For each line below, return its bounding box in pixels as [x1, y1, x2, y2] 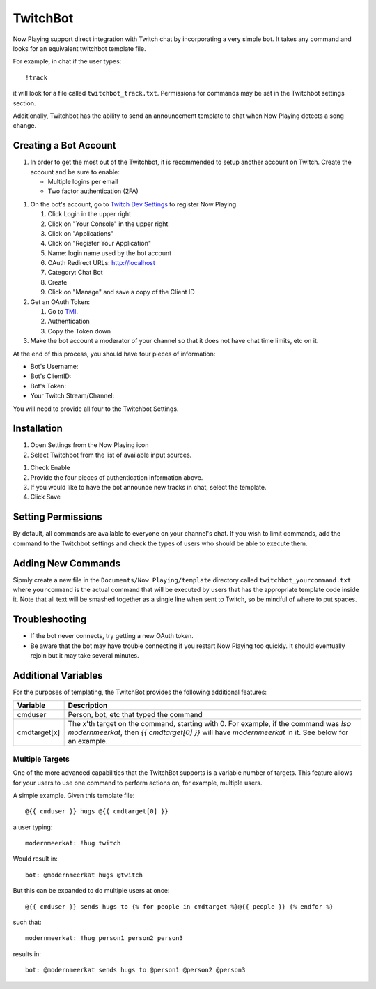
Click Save [30, 492, 61, 501]
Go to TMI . [47, 308, 79, 316]
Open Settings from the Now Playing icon [30, 441, 149, 449]
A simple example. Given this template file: [13, 791, 135, 799]
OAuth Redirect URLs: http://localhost [47, 259, 156, 267]
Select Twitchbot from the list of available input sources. [30, 451, 192, 459]
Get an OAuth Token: [30, 297, 91, 306]
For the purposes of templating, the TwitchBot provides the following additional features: [13, 688, 267, 696]
